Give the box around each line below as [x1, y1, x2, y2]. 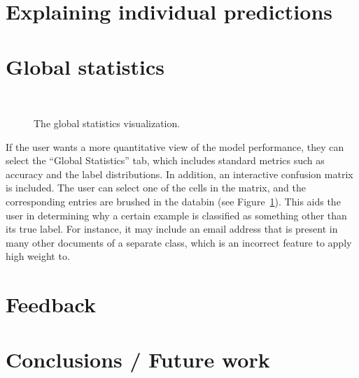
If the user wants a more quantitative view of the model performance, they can [6, 139, 344, 154]
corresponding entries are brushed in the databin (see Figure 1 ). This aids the [6, 194, 341, 209]
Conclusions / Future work [6, 344, 270, 373]
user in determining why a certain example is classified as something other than [6, 208, 347, 222]
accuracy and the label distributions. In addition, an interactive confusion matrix [6, 166, 353, 181]
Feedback [6, 290, 96, 319]
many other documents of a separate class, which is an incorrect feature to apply [6, 235, 352, 249]
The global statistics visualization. [34, 116, 181, 131]
